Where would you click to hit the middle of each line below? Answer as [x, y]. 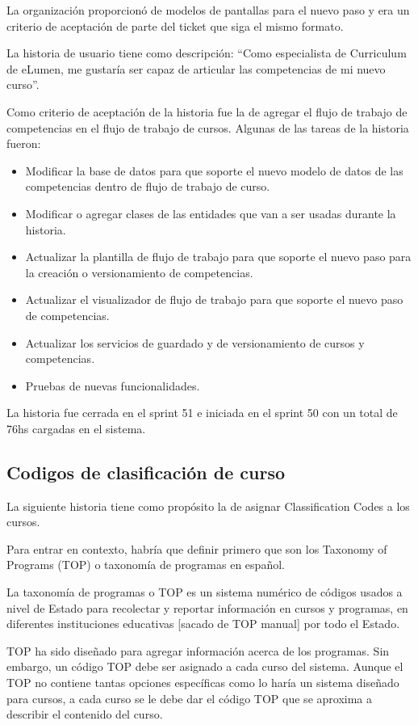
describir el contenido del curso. [85, 714]
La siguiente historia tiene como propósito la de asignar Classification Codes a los [208, 506]
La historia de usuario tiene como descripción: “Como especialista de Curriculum [207, 53]
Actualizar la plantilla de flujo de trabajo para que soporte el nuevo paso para [218, 257]
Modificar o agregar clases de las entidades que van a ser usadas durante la [211, 213]
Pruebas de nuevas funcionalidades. [113, 385]
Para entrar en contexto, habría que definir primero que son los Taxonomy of [197, 548]
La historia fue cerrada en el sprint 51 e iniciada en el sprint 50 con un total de [202, 413]
